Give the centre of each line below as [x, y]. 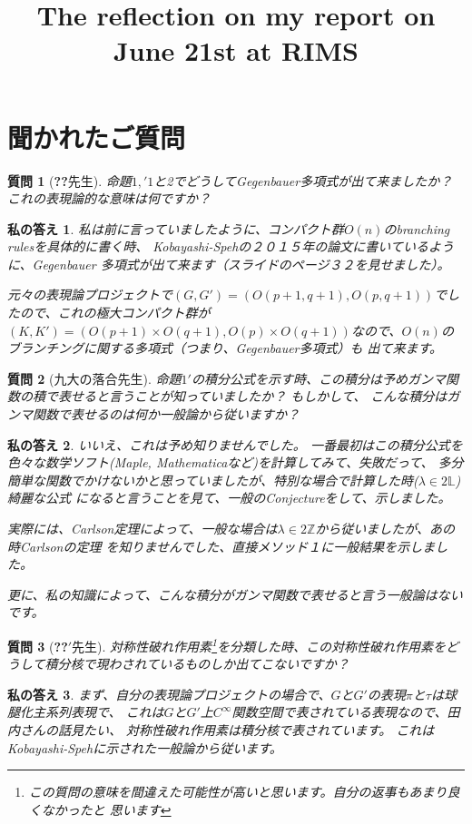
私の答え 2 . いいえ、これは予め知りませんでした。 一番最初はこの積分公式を [235, 444]
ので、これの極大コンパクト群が [115, 313]
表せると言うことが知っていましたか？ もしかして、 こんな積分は [252, 396]
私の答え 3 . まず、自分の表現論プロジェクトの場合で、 [169, 694]
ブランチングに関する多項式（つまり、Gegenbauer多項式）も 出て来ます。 [225, 348]
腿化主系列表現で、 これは [86, 712]
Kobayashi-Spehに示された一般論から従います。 [145, 747]
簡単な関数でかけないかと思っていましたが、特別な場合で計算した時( [213, 480]
